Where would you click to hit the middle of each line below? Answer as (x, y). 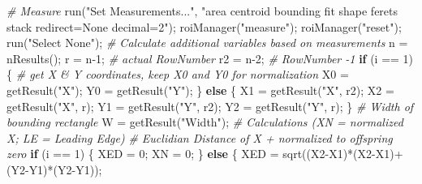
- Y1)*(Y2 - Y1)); (63, 169)
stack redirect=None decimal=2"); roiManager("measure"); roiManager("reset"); (204, 26)
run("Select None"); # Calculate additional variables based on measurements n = (207, 43)
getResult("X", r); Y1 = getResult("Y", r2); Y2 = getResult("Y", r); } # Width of (210, 106)
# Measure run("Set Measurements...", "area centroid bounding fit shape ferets (202, 11)
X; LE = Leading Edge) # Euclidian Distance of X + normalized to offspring (200, 137)
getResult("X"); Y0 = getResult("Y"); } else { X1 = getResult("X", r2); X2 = (200, 90)
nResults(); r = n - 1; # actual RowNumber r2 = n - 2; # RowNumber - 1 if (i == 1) (210, 58)
